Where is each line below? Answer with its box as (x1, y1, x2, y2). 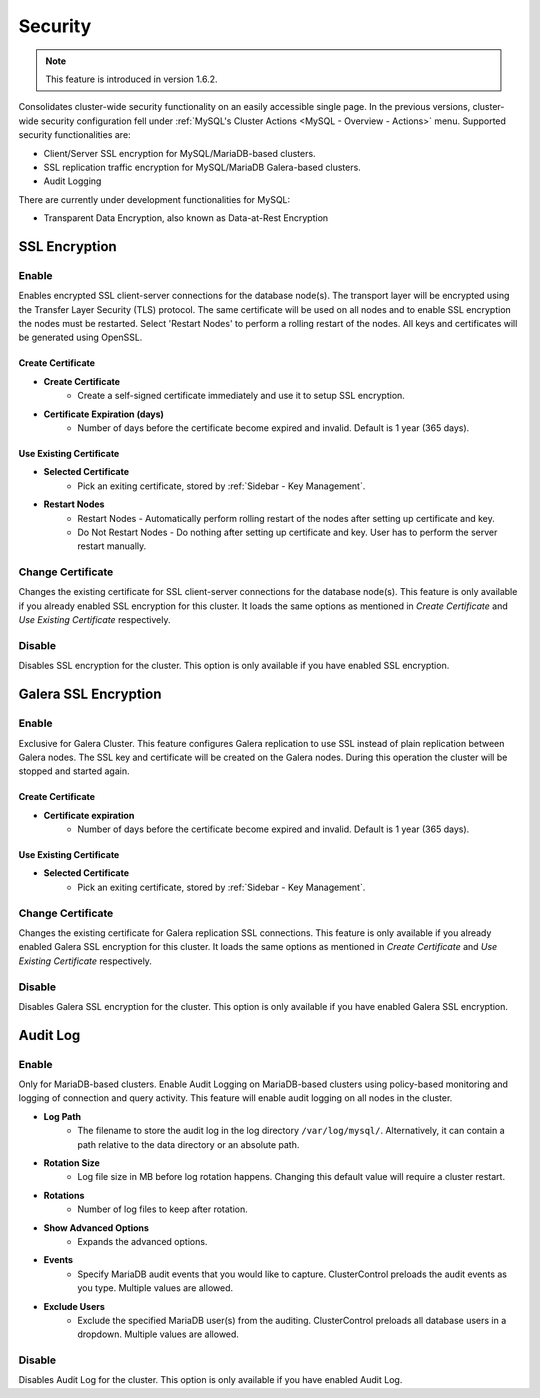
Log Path (43, 1110, 82, 1122)
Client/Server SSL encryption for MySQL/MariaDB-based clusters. (43, 147, 316, 159)
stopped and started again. (18, 765, 130, 777)
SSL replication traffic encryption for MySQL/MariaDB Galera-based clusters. (43, 161, 362, 173)
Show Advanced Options (43, 1221, 150, 1234)
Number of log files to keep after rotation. (77, 1203, 249, 1215)
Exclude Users (43, 1300, 105, 1312)
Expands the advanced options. (77, 1235, 208, 1247)
